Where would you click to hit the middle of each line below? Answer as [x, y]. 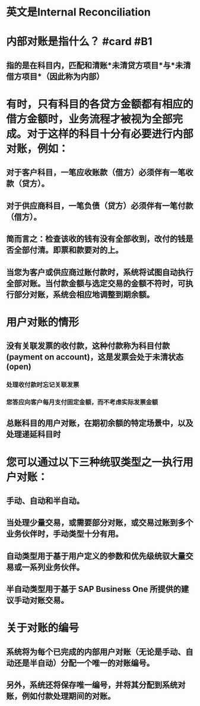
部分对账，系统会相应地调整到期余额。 [84, 294]
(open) [19, 367]
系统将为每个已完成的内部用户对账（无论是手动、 [96, 652]
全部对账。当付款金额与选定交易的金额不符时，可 [96, 283]
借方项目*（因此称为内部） [55, 76]
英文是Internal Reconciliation [79, 12]
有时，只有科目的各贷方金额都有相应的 [100, 104]
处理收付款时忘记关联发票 [43, 385]
